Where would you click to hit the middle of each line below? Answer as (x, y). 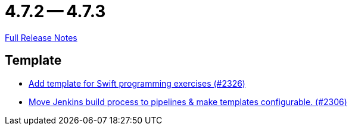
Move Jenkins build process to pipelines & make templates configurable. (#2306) (188, 102)
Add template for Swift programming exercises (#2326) (137, 83)
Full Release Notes (41, 37)
